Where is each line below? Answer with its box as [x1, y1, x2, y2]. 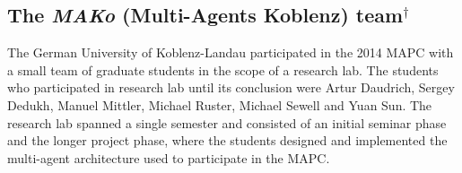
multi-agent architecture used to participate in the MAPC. [7, 148, 330, 167]
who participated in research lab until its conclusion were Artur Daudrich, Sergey [7, 78, 455, 97]
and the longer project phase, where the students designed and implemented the [7, 131, 448, 150]
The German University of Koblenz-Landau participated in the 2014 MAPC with [7, 43, 454, 62]
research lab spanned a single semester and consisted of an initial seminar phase [7, 113, 447, 132]
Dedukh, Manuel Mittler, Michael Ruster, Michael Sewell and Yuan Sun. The [7, 95, 432, 114]
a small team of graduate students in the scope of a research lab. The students [7, 60, 439, 79]
